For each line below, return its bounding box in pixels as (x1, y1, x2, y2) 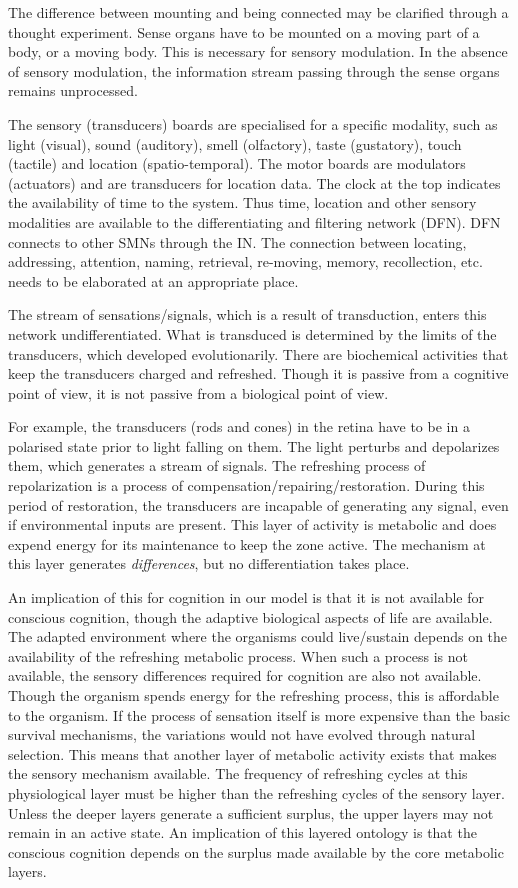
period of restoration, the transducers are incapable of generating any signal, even (8, 494, 509, 515)
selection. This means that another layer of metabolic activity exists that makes (8, 743, 497, 764)
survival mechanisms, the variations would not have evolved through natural (8, 724, 476, 745)
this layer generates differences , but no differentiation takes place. (8, 553, 410, 574)
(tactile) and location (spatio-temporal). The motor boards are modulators (8, 153, 466, 174)
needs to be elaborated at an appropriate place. (8, 270, 299, 291)
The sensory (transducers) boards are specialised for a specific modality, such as (8, 113, 498, 134)
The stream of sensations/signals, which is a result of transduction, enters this (8, 304, 487, 325)
